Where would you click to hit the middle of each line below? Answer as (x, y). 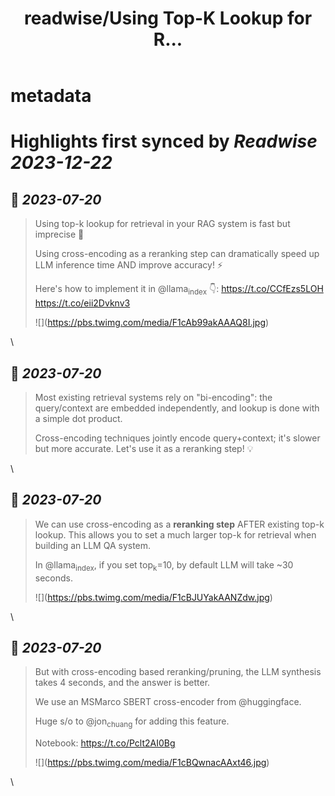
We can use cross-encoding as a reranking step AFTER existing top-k (179, 524)
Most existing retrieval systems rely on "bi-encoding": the (153, 397)
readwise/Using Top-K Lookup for (168, 18)
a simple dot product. (78, 418)
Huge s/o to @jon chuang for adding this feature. (132, 722)
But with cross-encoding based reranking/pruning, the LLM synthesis (178, 672)
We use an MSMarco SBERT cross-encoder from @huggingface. (168, 702)
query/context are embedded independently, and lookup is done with (177, 408)
